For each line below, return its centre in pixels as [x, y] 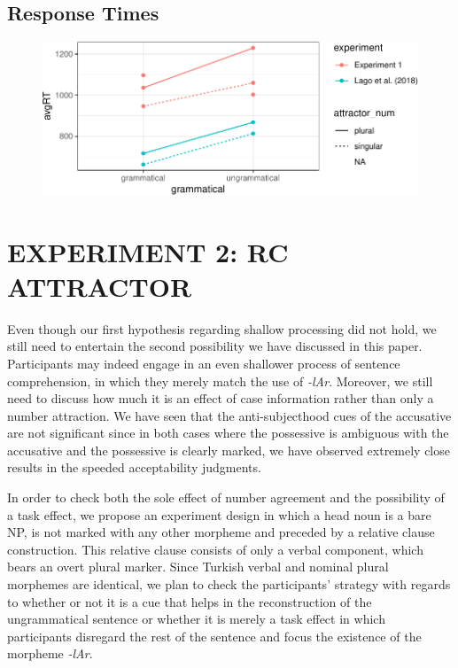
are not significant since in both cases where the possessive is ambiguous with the [228, 433]
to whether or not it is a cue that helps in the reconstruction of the [190, 601]
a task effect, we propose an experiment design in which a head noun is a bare [219, 514]
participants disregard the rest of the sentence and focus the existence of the [214, 636]
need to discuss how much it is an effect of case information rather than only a [221, 398]
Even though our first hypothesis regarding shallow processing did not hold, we [222, 328]
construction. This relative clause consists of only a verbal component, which [215, 549]
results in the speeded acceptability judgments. [134, 467]
